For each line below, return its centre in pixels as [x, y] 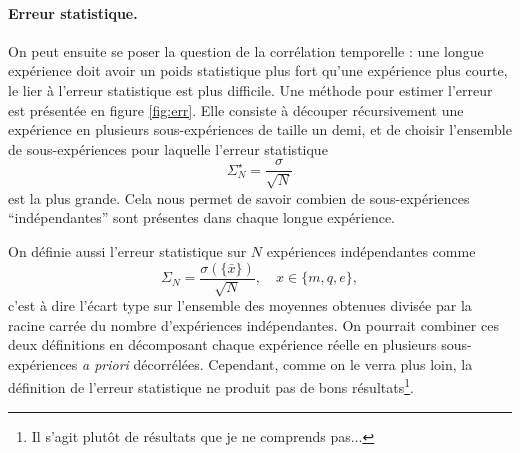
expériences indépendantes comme [371, 251]
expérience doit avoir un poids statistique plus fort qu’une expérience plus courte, [258, 70]
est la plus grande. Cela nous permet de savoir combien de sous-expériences [239, 197]
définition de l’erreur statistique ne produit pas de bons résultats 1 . [211, 386]
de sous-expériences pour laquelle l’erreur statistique [168, 148]
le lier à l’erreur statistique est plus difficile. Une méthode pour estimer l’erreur [250, 89]
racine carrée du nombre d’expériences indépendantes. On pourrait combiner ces [253, 324]
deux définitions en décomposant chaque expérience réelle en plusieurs [222, 344]
